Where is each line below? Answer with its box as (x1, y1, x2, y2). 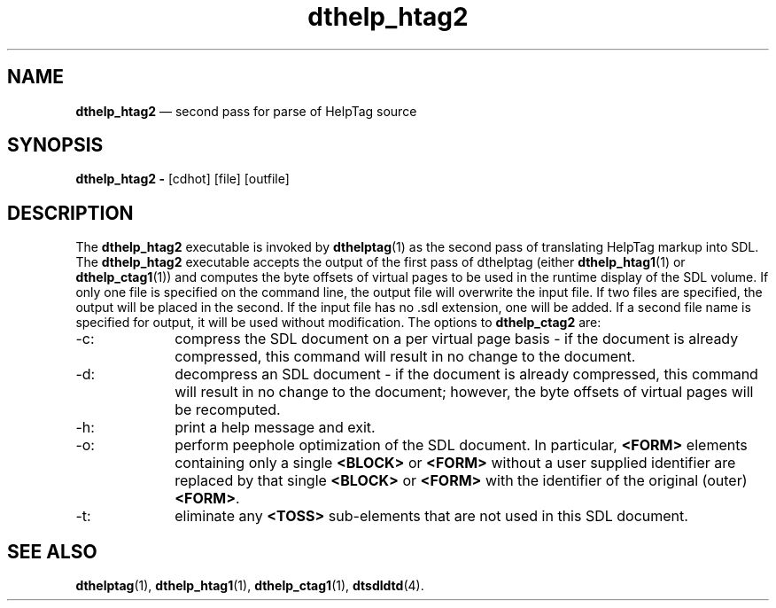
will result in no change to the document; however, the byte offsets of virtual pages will (175, 383, 754, 401)
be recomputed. (175, 401, 281, 419)
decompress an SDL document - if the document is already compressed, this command (175, 365, 758, 384)
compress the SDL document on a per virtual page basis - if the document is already (175, 330, 739, 348)
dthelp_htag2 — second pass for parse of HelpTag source (75, 103, 417, 119)
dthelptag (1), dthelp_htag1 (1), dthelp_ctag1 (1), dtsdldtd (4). (75, 578, 424, 594)
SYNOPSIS (7, 134, 104, 157)
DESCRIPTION (7, 201, 134, 224)
